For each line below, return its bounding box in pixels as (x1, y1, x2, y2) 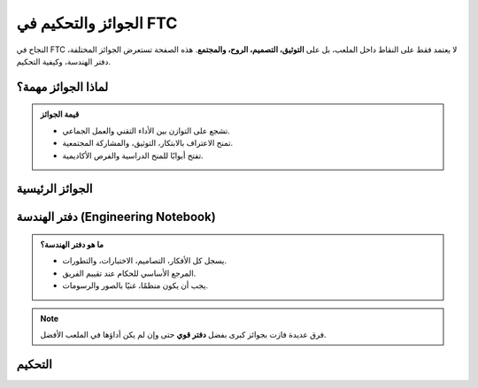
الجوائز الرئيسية (16, 181, 93, 196)
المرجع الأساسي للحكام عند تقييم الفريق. (62, 268, 197, 278)
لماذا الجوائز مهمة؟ (16, 80, 109, 95)
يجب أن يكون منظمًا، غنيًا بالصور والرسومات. (62, 280, 208, 291)
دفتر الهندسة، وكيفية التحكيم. (16, 56, 111, 66)
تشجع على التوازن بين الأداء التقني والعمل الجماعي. (62, 125, 230, 136)
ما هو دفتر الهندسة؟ (40, 239, 104, 249)
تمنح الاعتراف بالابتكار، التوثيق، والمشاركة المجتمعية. (62, 138, 234, 148)
